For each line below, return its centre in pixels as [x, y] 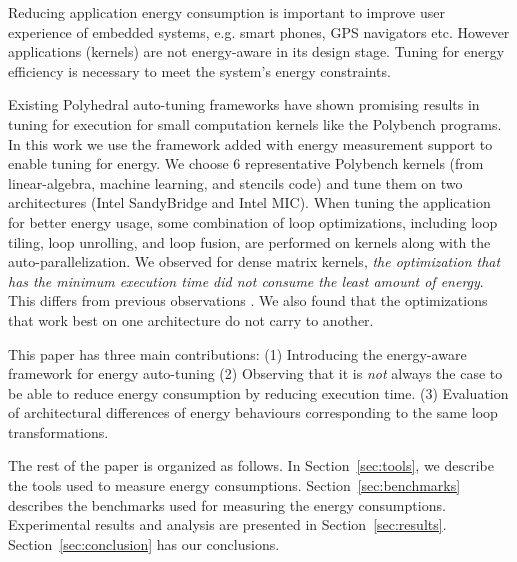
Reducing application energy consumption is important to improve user [226, 12]
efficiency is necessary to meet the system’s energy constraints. [199, 70]
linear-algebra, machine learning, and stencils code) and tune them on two [235, 182]
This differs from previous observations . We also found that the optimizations [248, 300]
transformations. [58, 431]
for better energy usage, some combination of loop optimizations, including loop [253, 221]
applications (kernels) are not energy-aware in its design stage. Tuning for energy [256, 51]
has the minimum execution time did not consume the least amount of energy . [246, 280]
